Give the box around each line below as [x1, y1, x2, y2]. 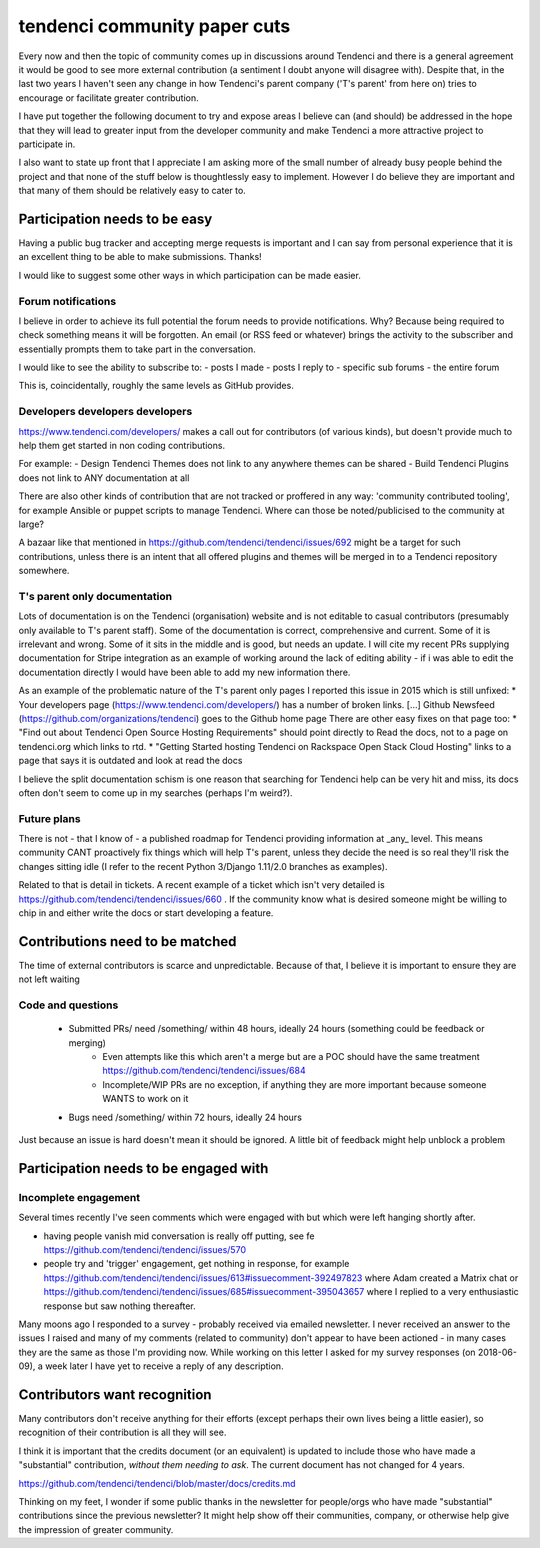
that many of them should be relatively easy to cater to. [18, 185, 247, 197]
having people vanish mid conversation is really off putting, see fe [43, 1230, 315, 1242]
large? [18, 518, 45, 530]
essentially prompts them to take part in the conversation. [18, 343, 256, 355]
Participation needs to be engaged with [18, 1160, 269, 1177]
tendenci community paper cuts [18, 15, 291, 37]
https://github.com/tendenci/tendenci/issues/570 [43, 1243, 247, 1255]
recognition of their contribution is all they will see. [18, 1426, 227, 1439]
